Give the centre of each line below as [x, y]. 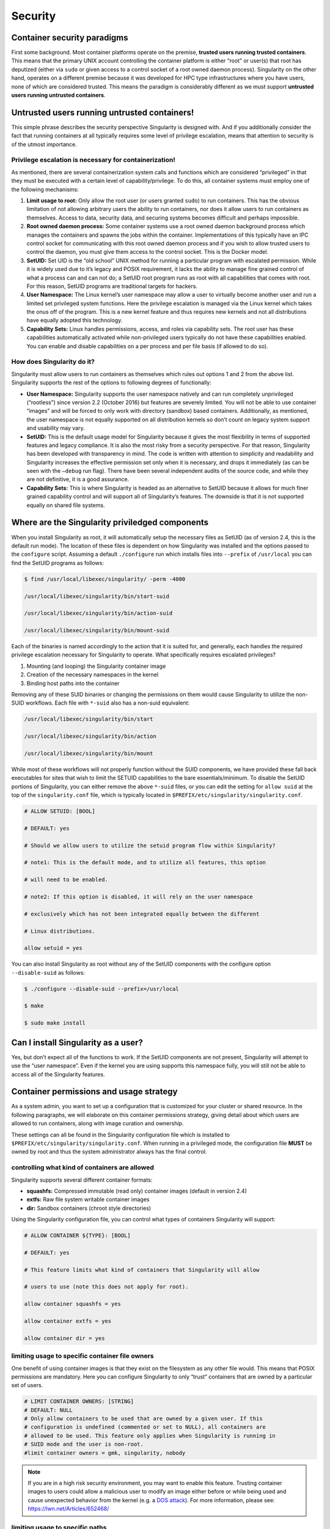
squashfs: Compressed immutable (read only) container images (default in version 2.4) [137, 1191]
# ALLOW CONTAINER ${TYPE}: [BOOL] [77, 1236]
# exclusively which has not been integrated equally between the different [142, 914]
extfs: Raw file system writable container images [88, 1199]
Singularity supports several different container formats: [82, 1180]
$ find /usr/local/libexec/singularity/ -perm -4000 [105, 579]
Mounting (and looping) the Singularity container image [96, 666]
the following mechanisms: [45, 189]
